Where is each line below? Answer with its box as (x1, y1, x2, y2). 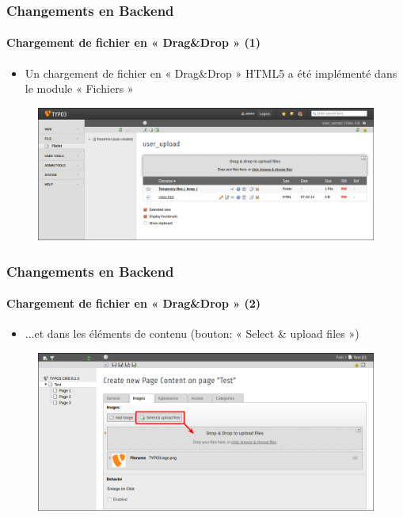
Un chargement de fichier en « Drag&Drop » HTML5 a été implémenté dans (25, 64, 397, 81)
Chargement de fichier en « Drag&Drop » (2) (6, 295, 261, 312)
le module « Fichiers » (25, 80, 134, 97)
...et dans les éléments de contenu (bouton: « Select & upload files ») (25, 325, 359, 342)
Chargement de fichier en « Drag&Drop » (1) (6, 34, 261, 51)
